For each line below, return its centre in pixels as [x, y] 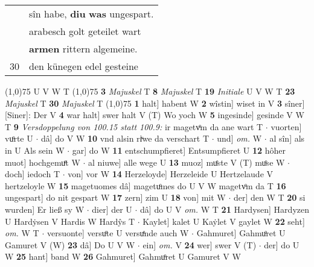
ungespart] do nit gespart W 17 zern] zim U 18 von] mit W [115, 197]
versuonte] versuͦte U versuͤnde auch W [118, 233]
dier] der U [112, 209]
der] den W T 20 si [269, 197]
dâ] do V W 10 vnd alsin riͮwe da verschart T [125, 138]
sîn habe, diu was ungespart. [91, 14]
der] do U [282, 244]
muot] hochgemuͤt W [43, 162]
